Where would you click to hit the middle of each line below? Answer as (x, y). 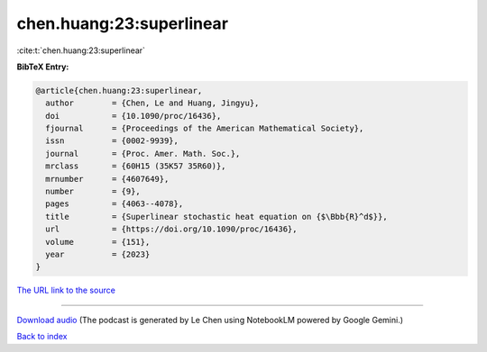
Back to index (42, 337)
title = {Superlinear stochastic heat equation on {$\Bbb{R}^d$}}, (216, 217)
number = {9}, (93, 192)
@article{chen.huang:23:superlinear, (119, 90)
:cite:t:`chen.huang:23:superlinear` (81, 50)
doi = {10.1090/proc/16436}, (133, 116)
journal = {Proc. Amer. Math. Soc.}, (143, 153)
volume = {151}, (98, 242)
